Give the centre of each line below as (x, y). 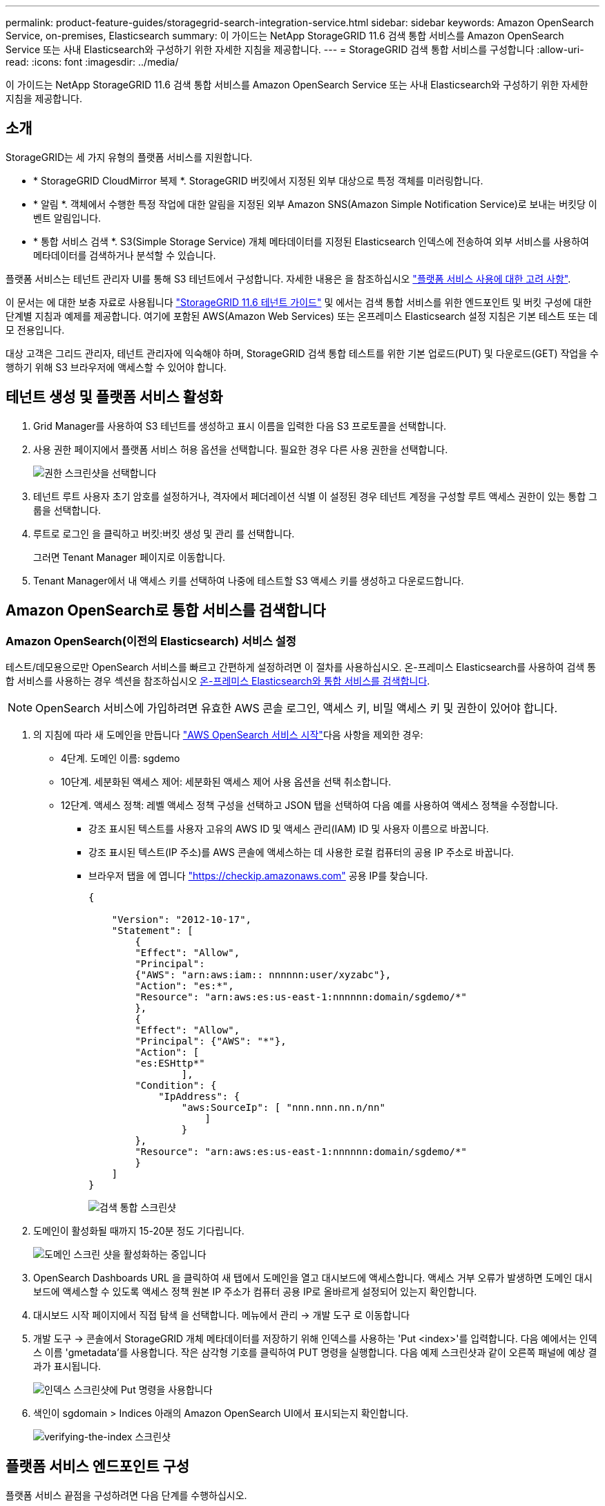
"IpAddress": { (199, 1096)
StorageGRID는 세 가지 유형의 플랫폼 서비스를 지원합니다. (129, 157)
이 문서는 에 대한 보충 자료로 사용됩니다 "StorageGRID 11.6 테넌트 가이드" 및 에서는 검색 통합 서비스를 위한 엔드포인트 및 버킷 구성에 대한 (299, 302)
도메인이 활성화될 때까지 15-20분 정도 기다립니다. (139, 1230)
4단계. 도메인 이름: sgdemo (121, 758)
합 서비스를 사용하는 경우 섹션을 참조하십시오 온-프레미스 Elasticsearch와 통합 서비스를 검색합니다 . (218, 680)
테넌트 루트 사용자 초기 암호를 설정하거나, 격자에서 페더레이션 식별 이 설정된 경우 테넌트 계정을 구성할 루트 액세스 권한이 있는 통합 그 (315, 496)
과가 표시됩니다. (67, 1366)
